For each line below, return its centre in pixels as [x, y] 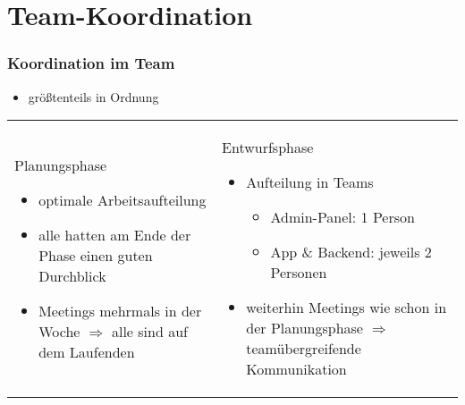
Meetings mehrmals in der [120, 310]
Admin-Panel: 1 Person [342, 217]
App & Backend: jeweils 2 [351, 252]
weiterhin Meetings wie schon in [347, 308]
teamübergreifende [304, 349]
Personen [299, 273]
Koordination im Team [91, 63]
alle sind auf [149, 331]
